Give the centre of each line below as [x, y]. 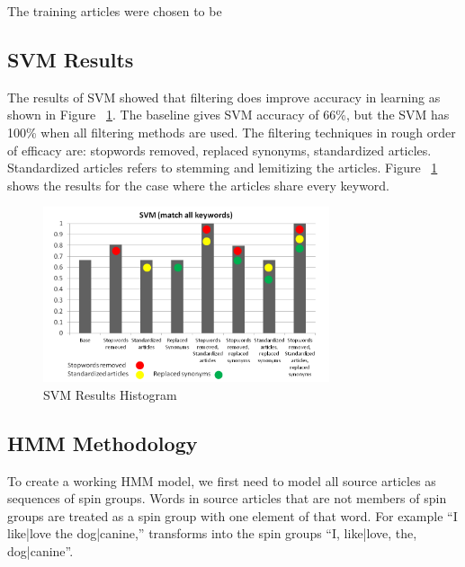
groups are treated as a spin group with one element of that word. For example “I [232, 515]
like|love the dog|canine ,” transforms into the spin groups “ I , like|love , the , [212, 533]
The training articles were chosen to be [115, 11]
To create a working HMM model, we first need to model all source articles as [222, 480]
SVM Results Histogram [110, 394]
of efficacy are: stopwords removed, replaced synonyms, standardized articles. [219, 150]
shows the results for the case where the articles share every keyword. [199, 185]
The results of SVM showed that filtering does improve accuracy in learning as [224, 97]
